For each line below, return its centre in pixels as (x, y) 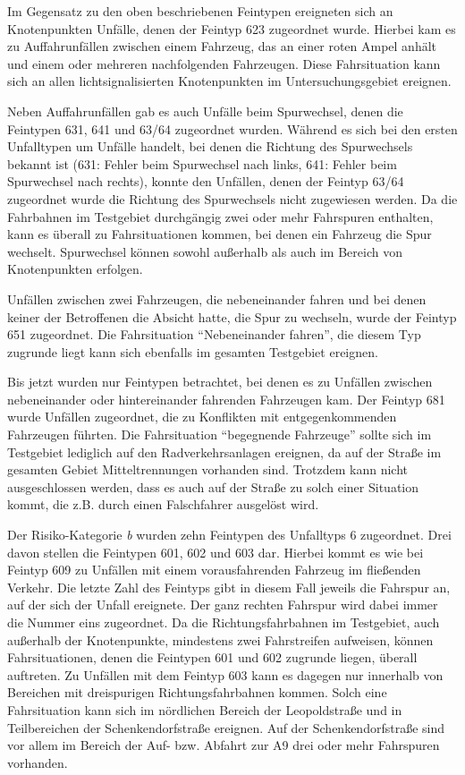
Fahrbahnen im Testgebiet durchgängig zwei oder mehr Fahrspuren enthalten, (220, 216)
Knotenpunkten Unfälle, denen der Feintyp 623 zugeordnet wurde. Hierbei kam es (232, 28)
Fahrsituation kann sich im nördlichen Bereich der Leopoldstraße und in (205, 709)
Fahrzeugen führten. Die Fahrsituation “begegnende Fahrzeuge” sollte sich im (220, 434)
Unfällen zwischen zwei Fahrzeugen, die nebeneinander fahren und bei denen (217, 298)
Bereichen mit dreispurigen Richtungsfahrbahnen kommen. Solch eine (197, 692)
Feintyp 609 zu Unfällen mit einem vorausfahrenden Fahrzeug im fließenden (214, 570)
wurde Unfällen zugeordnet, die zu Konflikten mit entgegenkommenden (202, 417)
